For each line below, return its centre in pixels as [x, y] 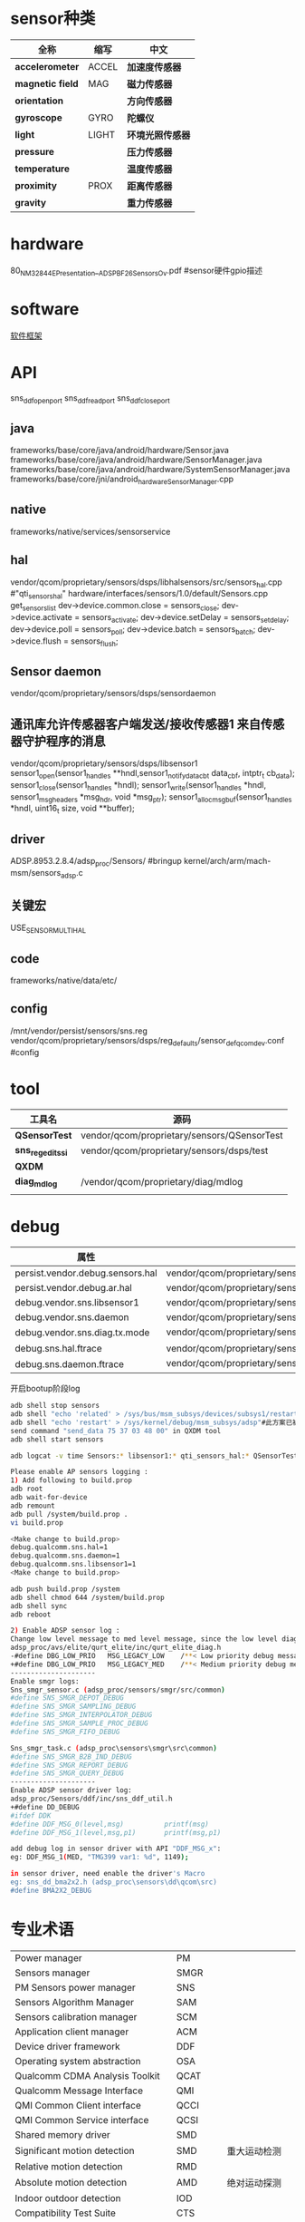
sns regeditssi [41, 1150]
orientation [39, 101]
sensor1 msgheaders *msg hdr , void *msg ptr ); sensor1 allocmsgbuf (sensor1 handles [151, 797]
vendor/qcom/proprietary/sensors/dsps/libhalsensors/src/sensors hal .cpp [147, 583]
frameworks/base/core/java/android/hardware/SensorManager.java [136, 460]
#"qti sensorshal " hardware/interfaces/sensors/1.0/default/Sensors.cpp [139, 595]
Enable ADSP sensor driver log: [71, 1790]
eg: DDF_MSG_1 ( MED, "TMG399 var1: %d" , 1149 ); [100, 1858]
